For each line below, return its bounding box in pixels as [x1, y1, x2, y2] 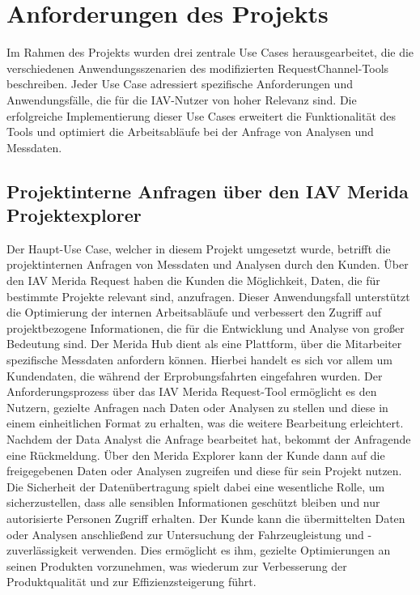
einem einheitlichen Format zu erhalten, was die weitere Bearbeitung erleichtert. [6, 414, 404, 431]
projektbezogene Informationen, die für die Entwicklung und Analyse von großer [6, 319, 405, 336]
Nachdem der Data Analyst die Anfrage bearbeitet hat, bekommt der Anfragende [6, 431, 411, 447]
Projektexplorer [6, 202, 142, 227]
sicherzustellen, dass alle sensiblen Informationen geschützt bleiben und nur [6, 494, 380, 511]
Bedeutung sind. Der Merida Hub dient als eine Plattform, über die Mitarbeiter [6, 335, 402, 352]
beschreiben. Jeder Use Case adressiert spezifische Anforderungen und [6, 75, 353, 92]
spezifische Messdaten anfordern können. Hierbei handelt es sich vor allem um [6, 351, 392, 368]
